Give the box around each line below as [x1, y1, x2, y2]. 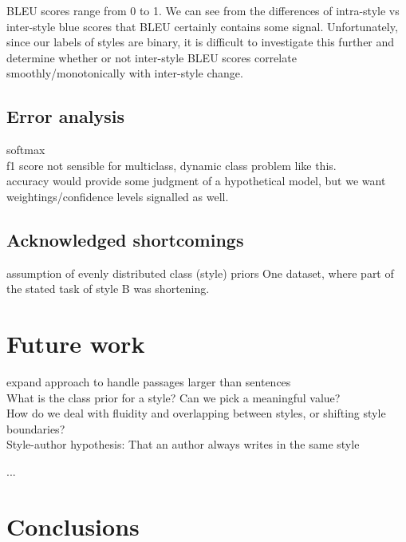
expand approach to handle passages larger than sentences [6, 374, 291, 390]
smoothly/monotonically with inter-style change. [6, 65, 243, 81]
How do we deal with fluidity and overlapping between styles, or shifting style [6, 405, 386, 421]
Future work [6, 327, 145, 360]
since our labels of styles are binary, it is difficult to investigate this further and [6, 34, 395, 50]
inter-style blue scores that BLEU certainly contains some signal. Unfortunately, [6, 18, 398, 34]
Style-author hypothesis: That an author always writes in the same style [6, 436, 360, 453]
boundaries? [6, 420, 65, 437]
